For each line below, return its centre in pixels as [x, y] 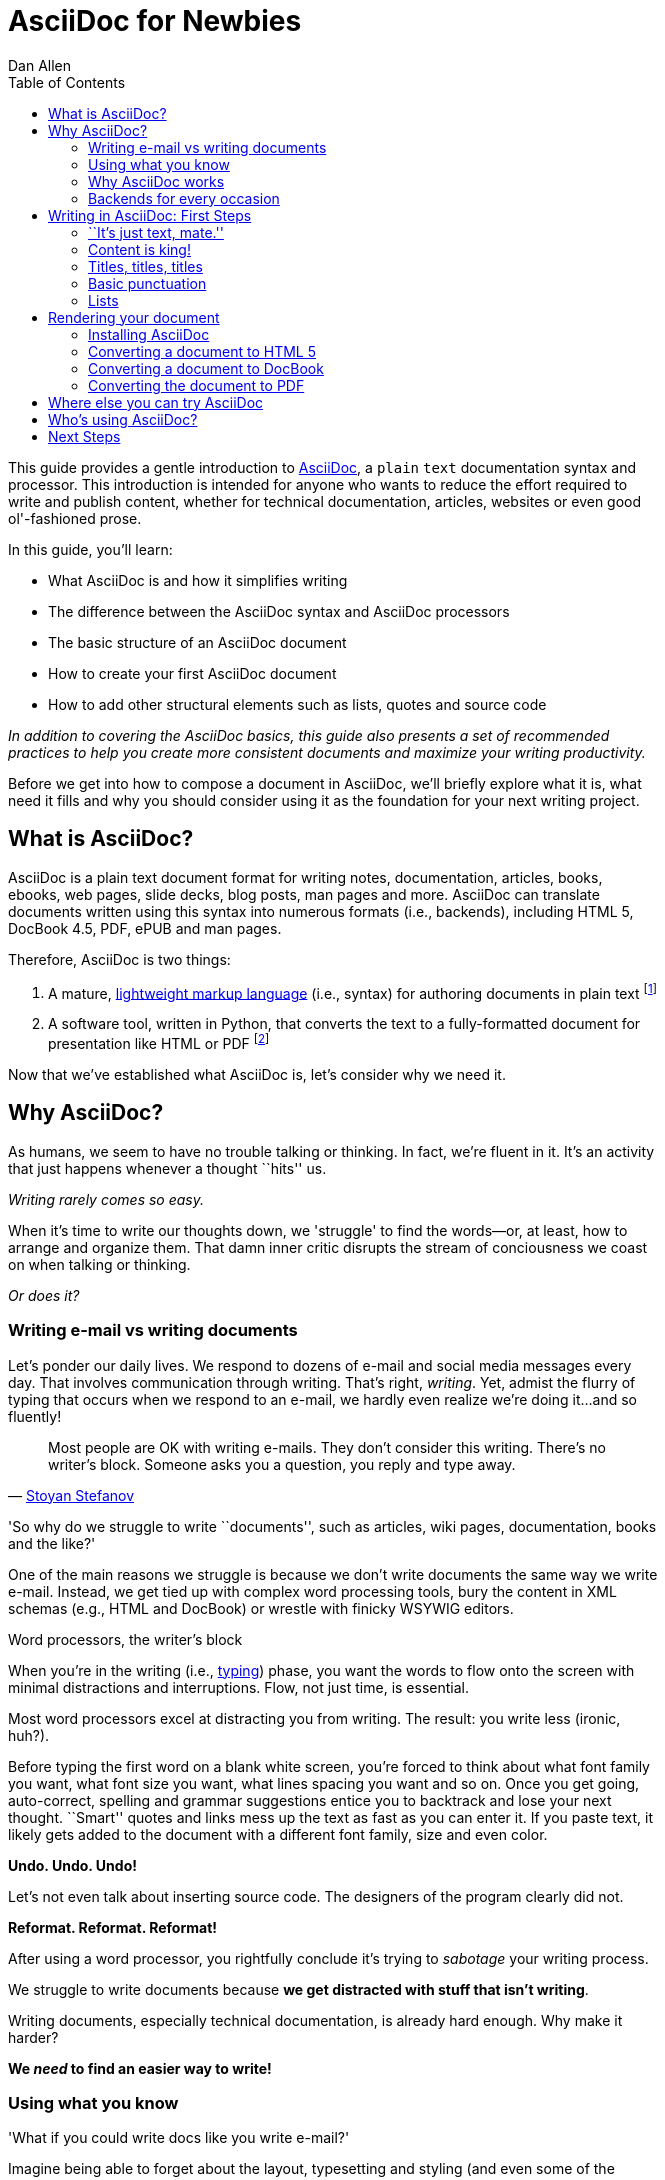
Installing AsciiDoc [149, 334]
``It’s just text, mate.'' [156, 232]
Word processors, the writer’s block [125, 1639]
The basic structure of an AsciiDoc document [197, 642]
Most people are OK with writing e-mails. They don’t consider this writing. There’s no [327, 1447]
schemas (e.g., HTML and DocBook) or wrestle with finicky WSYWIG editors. [261, 1608]
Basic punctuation [147, 283]
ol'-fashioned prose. [75, 518]
